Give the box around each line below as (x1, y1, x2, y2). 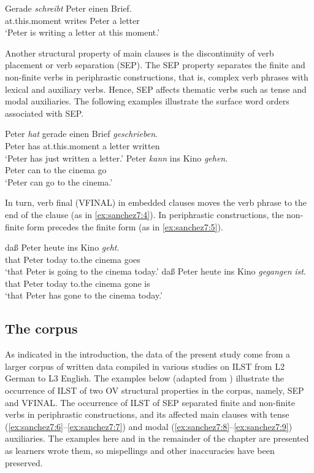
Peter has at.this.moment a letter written (5, 139, 160, 152)
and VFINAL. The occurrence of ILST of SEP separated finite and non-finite (5, 396, 295, 408)
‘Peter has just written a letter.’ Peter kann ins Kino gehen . (5, 151, 228, 164)
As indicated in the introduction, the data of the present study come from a (5, 348, 291, 361)
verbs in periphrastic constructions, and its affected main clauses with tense (5, 408, 289, 421)
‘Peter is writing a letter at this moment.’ (5, 26, 160, 39)
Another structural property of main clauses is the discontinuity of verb (5, 46, 274, 59)
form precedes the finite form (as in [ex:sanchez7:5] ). (26, 220, 223, 233)
